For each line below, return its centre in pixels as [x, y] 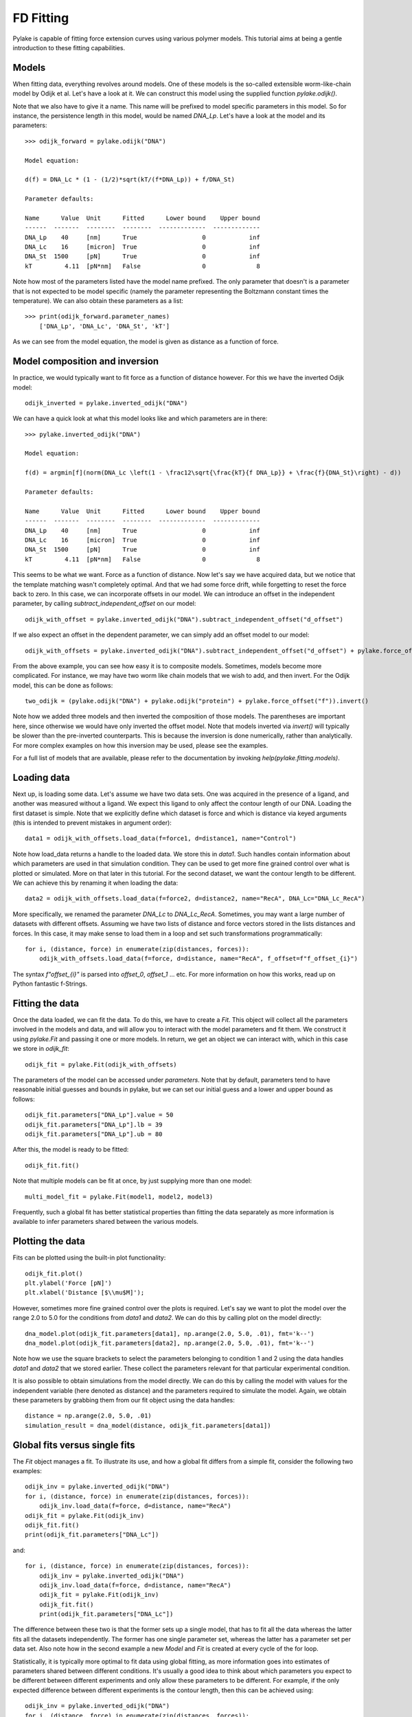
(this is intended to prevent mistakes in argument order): [92, 823]
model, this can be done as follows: [63, 685]
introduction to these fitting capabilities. [69, 47]
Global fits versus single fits [74, 1445]
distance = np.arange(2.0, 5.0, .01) [89, 1416]
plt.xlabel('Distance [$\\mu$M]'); [85, 1293]
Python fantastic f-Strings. [50, 984]
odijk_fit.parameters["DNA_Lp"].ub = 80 [94, 1134]
